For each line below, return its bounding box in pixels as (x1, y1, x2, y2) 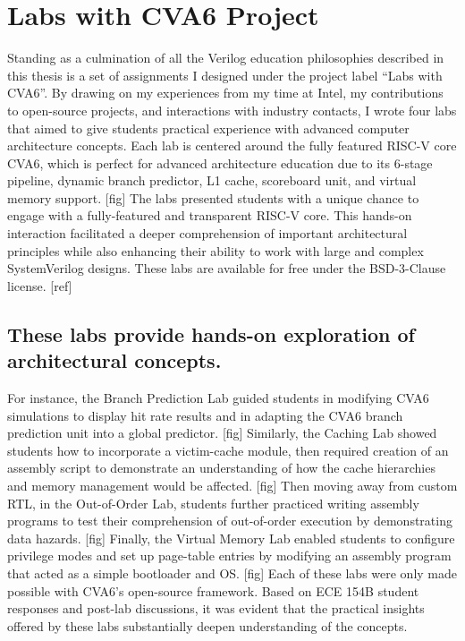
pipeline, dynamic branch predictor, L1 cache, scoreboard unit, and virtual (7, 171, 417, 190)
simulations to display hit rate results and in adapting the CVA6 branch (7, 406, 403, 424)
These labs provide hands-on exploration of (7, 320, 415, 347)
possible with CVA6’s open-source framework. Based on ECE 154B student (7, 581, 419, 600)
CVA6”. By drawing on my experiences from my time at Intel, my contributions (7, 83, 444, 102)
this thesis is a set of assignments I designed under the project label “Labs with (7, 65, 443, 84)
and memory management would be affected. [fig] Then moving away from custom (7, 476, 458, 494)
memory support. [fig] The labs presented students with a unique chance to (7, 188, 419, 207)
